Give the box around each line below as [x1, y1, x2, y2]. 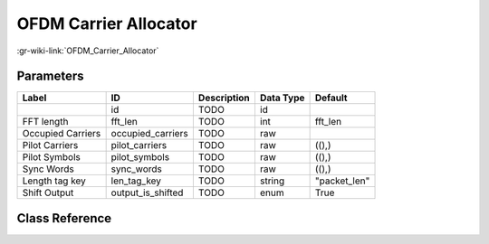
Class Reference [16, 211, 112, 226]
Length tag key [22, 174, 86, 187]
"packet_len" [314, 174, 370, 187]
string [259, 174, 285, 187]
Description [197, 91, 251, 104]
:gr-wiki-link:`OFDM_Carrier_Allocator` [16, 45, 159, 56]
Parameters [16, 69, 84, 84]
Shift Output [22, 186, 74, 199]
